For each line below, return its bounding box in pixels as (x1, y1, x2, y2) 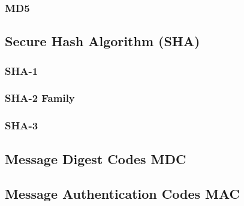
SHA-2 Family (5, 90, 75, 105)
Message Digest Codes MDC (5, 149, 186, 168)
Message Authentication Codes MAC (5, 184, 240, 203)
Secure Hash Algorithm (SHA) (5, 32, 200, 50)
